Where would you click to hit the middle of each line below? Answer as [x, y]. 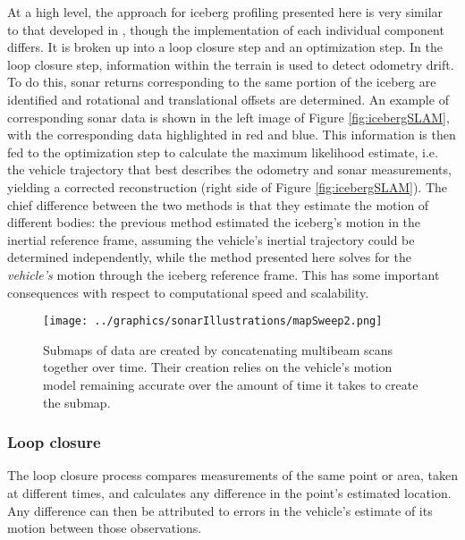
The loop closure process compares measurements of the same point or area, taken [232, 475]
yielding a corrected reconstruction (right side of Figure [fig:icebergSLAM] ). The [228, 186]
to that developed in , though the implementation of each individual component [226, 29]
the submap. [77, 402]
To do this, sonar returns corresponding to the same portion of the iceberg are [222, 82]
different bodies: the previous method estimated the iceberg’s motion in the [214, 222]
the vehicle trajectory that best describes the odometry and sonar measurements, [229, 169]
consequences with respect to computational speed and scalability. [188, 292]
